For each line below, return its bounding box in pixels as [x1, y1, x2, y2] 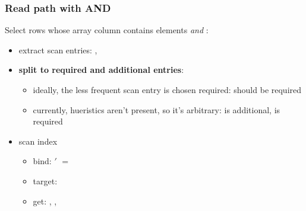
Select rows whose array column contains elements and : [5, 24, 209, 36]
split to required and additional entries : [18, 63, 184, 76]
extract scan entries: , [18, 43, 97, 56]
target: [33, 174, 58, 187]
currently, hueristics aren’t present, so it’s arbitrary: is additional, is [33, 103, 280, 116]
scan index [18, 135, 58, 147]
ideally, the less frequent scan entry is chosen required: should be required [33, 84, 302, 95]
